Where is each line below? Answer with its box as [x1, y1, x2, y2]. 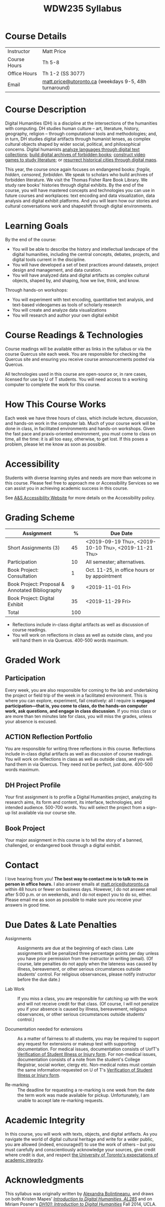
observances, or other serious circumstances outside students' [17, 1011, 146, 1017]
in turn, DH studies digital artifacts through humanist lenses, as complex [5, 136, 151, 142]
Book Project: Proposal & [7, 581, 65, 587]
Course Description [5, 104, 86, 115]
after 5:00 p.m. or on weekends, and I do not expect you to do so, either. [5, 891, 152, 897]
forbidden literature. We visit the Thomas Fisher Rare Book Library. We [5, 177, 148, 183]
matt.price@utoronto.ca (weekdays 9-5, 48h [42, 78, 146, 85]
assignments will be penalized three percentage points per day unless [17, 950, 159, 956]
